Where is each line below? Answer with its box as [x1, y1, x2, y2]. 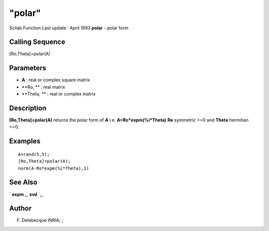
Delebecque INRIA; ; [21, 217, 63, 224]
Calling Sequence [9, 38, 66, 46]
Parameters [9, 64, 46, 72]
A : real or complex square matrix [21, 77, 90, 83]
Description [9, 104, 47, 112]
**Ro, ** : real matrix [21, 84, 65, 90]
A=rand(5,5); [18, 151, 50, 157]
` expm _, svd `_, [9, 191, 43, 197]
